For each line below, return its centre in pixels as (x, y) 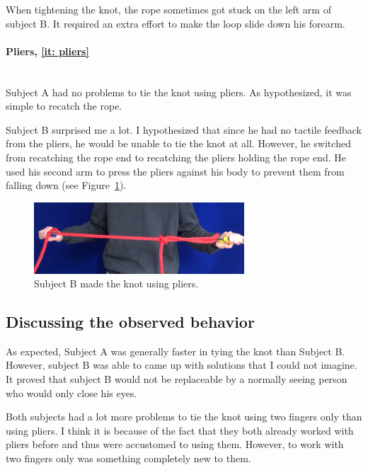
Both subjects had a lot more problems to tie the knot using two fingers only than (184, 417)
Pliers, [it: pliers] (47, 51)
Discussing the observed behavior (130, 322)
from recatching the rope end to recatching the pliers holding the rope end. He (176, 157)
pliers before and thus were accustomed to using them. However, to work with (175, 444)
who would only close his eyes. (71, 392)
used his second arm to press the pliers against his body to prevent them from (175, 171)
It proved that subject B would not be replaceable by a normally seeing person (177, 379)
